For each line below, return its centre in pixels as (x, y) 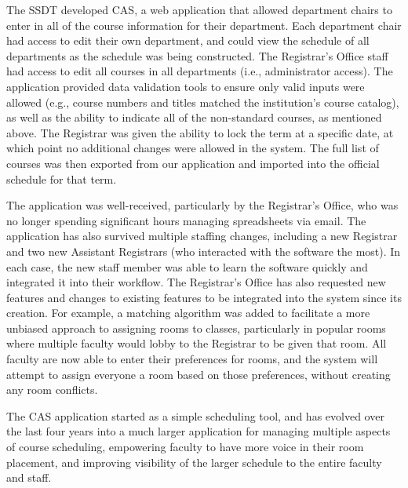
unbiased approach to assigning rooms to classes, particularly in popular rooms (196, 328)
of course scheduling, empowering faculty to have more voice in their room (185, 447)
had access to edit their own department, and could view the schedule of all (188, 40)
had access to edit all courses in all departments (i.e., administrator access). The (200, 71)
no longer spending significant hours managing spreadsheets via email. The (186, 220)
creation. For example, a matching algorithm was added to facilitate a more (188, 313)
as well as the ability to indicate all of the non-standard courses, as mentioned (194, 117)
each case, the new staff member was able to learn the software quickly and (187, 266)
